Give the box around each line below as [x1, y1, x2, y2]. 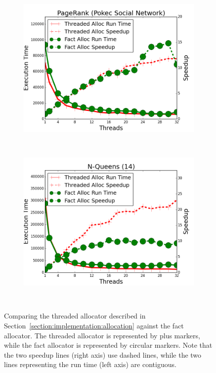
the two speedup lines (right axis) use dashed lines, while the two [4, 349, 202, 360]
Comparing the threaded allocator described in [4, 311, 146, 321]
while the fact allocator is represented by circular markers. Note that [4, 340, 213, 350]
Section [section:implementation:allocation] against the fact [4, 320, 184, 330]
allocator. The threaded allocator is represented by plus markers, [4, 330, 200, 340]
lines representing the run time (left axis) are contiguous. [4, 359, 176, 370]
